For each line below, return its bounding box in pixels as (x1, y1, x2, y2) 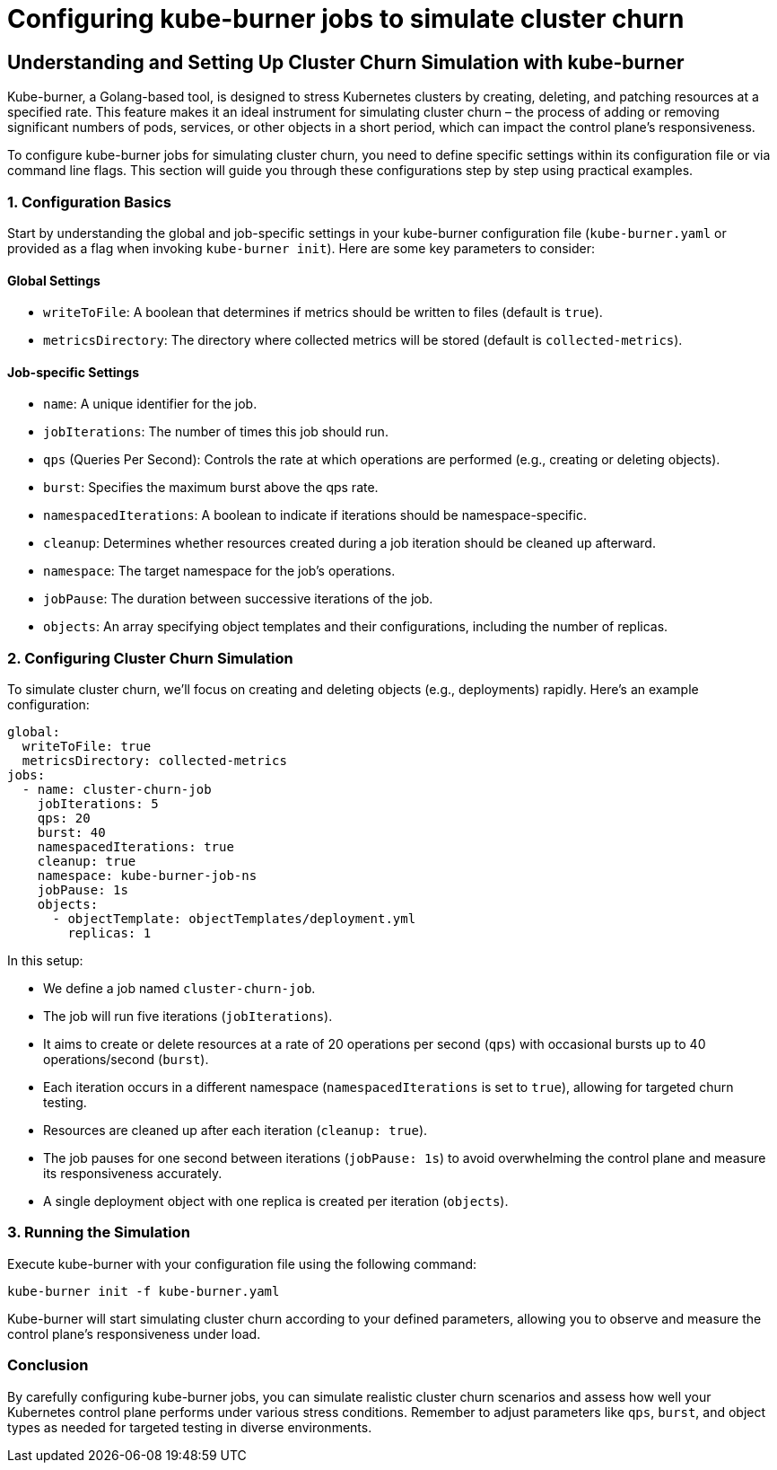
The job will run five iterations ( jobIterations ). (43, 1008, 333, 1025)
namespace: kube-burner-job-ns (37, 868, 258, 884)
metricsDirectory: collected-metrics (22, 753, 287, 769)
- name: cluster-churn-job (22, 782, 212, 797)
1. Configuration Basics (7, 192, 171, 211)
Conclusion (7, 1356, 89, 1375)
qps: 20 (37, 811, 91, 826)
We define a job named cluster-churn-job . (43, 981, 316, 997)
